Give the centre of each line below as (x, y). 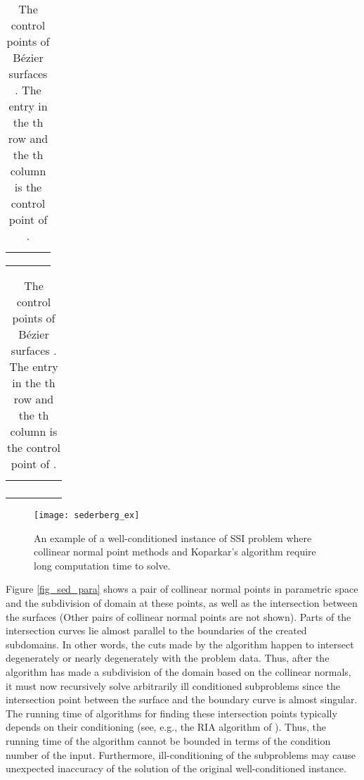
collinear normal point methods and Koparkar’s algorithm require (175, 552)
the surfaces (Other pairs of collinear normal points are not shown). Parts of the (178, 616)
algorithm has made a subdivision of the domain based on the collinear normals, (178, 672)
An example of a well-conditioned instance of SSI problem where (173, 537)
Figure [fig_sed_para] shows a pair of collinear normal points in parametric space (182, 589)
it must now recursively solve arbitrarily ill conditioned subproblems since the (173, 685)
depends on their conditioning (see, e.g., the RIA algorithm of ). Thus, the (166, 727)
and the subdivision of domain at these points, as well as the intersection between (182, 603)
